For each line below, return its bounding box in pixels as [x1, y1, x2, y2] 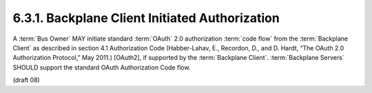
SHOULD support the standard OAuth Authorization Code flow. [12, 63, 191, 72]
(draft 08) [12, 76, 41, 84]
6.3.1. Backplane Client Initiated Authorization [12, 10, 280, 25]
